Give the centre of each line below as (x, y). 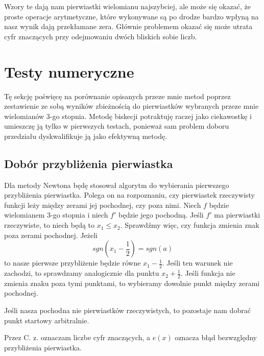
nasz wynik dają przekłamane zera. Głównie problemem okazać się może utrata (128, 26)
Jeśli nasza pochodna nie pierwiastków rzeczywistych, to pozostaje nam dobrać (127, 310)
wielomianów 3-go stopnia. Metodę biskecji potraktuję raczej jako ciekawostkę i (128, 116)
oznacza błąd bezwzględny (216, 337)
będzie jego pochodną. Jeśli (161, 215)
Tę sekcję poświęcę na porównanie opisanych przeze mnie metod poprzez (117, 96)
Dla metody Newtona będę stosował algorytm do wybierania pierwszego (117, 185)
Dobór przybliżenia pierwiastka (89, 163)
